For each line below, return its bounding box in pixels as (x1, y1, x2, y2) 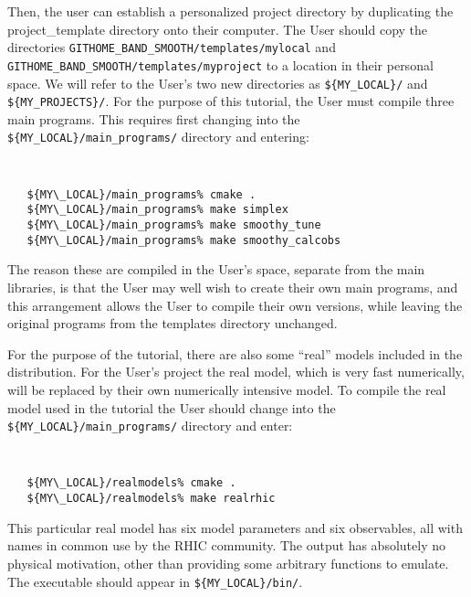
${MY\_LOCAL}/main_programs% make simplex (26, 203, 288, 217)
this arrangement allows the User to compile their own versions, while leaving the (7, 295, 463, 314)
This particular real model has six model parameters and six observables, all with (7, 517, 463, 537)
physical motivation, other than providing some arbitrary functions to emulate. (7, 553, 449, 572)
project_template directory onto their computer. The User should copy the (7, 19, 428, 38)
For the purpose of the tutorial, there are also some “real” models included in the (7, 344, 463, 363)
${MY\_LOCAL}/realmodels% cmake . (26, 476, 236, 490)
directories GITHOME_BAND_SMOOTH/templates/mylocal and (7, 37, 336, 57)
